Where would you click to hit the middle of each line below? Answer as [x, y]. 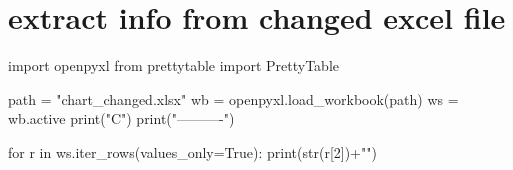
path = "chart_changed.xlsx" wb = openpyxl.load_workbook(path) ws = [233, 98]
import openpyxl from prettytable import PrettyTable [174, 65]
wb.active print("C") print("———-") [121, 118]
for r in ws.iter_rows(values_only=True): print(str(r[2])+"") [192, 151]
